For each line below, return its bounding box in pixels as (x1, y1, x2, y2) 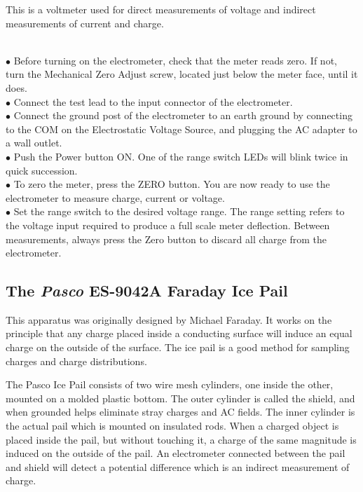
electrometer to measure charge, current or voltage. (6, 190, 225, 205)
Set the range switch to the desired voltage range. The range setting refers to (13, 204, 345, 219)
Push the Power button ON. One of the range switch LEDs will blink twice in (13, 149, 348, 163)
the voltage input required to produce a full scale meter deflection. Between (6, 217, 330, 232)
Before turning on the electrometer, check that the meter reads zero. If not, (13, 53, 337, 67)
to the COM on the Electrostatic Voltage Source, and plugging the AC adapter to (6, 121, 357, 136)
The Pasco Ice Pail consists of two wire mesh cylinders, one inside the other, (6, 377, 334, 392)
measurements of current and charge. (6, 15, 164, 30)
